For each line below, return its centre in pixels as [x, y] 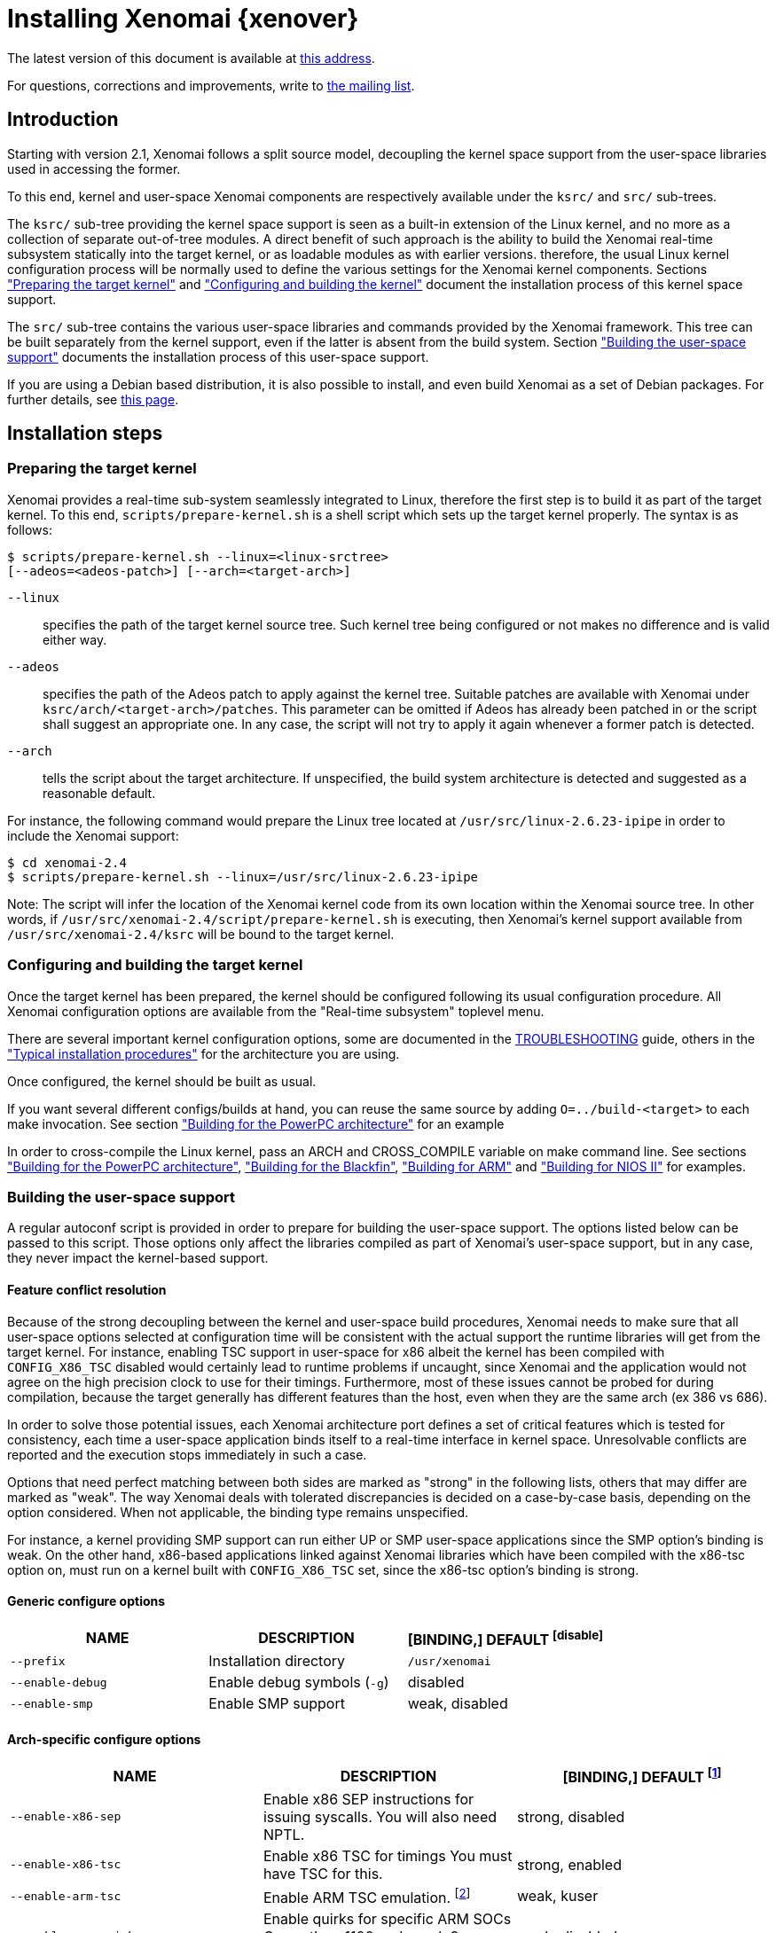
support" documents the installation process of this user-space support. [218, 356]
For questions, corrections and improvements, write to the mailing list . [211, 85]
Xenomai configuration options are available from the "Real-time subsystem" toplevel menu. [276, 1011]
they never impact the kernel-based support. [138, 1258]
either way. [75, 639]
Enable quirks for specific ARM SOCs [387, 1918]
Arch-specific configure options [104, 1739]
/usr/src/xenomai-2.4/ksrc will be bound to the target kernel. [201, 934]
